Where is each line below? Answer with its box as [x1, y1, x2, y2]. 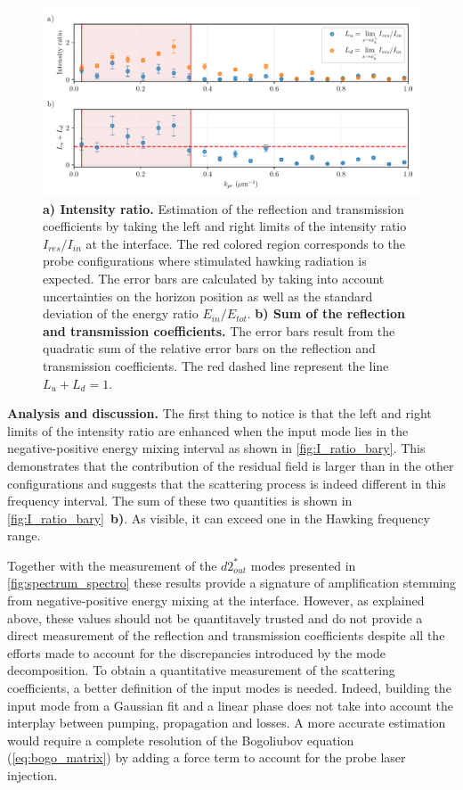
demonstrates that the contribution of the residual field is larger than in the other [7, 456, 454, 474]
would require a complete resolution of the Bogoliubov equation [7, 730, 354, 749]
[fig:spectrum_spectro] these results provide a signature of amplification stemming [7, 573, 456, 592]
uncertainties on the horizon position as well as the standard [43, 286, 373, 305]
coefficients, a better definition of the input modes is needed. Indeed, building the [7, 679, 451, 697]
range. [7, 526, 41, 545]
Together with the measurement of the [7, 555, 217, 574]
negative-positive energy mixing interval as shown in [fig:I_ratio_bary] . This [7, 439, 426, 457]
